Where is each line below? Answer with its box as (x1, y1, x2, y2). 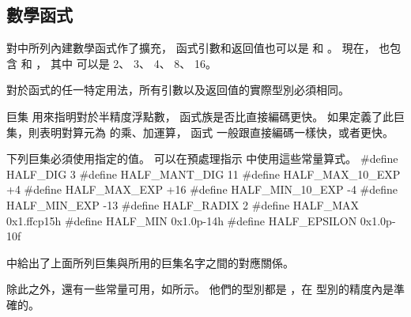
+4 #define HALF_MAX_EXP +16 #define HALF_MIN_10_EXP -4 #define (6, 181, 398, 198)
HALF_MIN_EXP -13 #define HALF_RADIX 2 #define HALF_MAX (6, 196, 360, 213)
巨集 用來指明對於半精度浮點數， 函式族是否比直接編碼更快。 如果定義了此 (6, 108, 394, 124)
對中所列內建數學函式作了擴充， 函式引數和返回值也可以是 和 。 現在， (6, 40, 375, 56)
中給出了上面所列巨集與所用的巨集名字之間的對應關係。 (6, 254, 294, 270)
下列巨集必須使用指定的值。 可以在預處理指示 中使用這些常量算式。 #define (6, 150, 398, 167)
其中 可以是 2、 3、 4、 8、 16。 (50, 55, 217, 71)
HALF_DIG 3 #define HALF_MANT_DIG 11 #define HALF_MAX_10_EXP (6, 165, 401, 182)
